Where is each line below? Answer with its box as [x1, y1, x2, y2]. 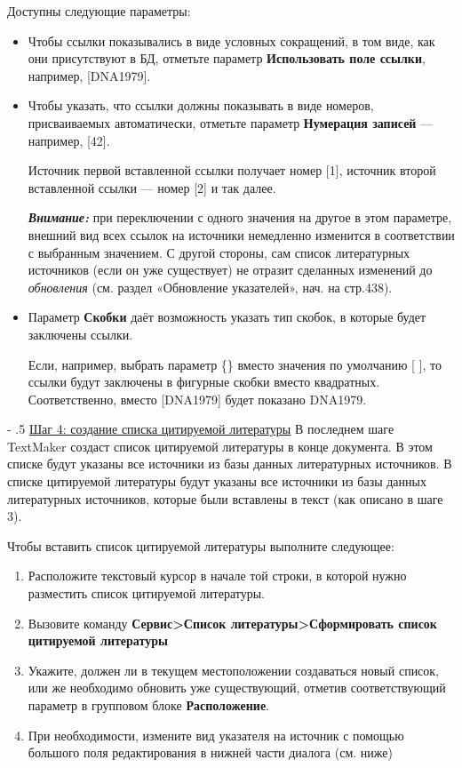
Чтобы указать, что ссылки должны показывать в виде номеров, [28, 96, 374, 115]
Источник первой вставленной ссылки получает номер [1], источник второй [28, 161, 436, 180]
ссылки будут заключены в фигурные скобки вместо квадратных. [28, 372, 380, 391]
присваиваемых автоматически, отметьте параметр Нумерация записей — [28, 113, 434, 132]
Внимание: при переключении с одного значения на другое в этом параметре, [28, 208, 452, 227]
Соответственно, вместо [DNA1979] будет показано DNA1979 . [28, 389, 367, 408]
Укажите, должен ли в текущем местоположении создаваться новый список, [28, 660, 440, 679]
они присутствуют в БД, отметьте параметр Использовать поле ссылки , [28, 49, 426, 68]
